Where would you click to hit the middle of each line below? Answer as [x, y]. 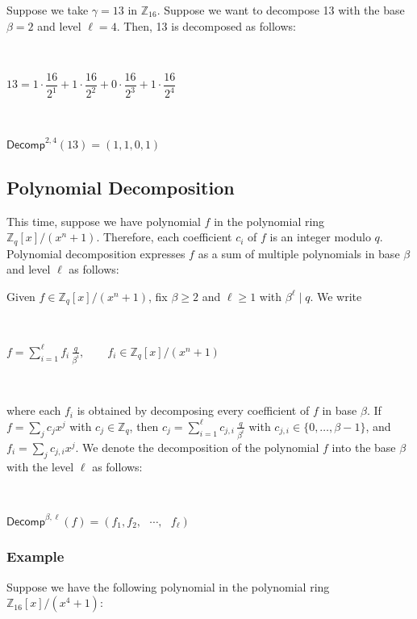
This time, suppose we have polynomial [104, 221]
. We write [336, 296]
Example [35, 556]
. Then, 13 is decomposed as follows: [206, 25]
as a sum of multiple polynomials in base [299, 253]
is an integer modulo [320, 237]
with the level [40, 466]
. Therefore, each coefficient [164, 237]
